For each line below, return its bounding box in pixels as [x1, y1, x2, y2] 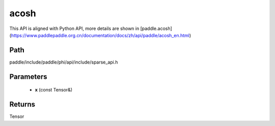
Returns [9, 100, 36, 109]
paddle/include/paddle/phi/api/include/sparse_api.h [9, 59, 118, 65]
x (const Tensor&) [35, 87, 73, 93]
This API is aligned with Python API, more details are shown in [9, 25, 140, 31]
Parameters [9, 72, 47, 81]
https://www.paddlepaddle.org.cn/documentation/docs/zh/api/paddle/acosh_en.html [11, 32, 189, 38]
